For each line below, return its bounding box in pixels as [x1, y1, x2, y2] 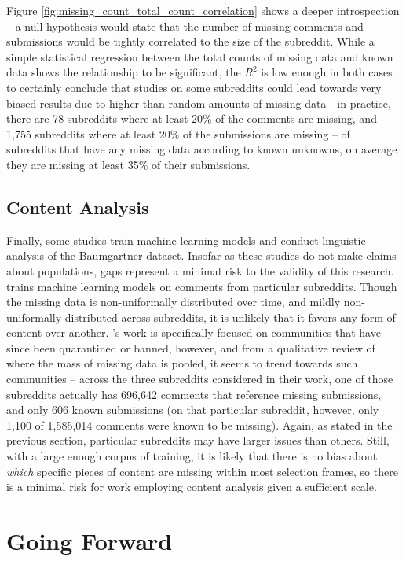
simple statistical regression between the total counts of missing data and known [6, 48, 393, 65]
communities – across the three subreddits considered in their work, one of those [6, 371, 393, 387]
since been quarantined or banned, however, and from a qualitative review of [6, 339, 375, 356]
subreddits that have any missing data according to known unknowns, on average [6, 141, 397, 157]
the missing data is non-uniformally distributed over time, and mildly [6, 293, 341, 310]
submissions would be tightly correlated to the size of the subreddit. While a [6, 33, 375, 50]
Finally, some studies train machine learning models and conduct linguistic [6, 231, 366, 248]
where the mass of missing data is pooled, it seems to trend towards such [6, 355, 358, 371]
